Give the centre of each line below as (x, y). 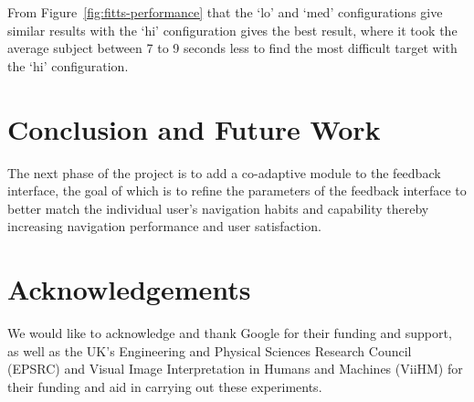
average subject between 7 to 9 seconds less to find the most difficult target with (232, 48)
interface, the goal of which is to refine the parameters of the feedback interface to (237, 190)
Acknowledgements (129, 289)
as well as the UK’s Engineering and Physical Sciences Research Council (210, 350)
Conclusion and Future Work (194, 128)
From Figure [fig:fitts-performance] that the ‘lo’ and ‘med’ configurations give (225, 12)
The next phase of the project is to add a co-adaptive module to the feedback (224, 172)
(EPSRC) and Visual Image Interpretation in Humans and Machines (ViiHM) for (235, 369)
